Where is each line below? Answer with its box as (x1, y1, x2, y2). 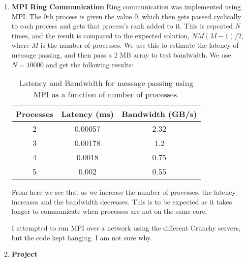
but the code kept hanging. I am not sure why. (11, 232, 152, 242)
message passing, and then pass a (11, 49, 112, 59)
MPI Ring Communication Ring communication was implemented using (11, 1, 241, 11)
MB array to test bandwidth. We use (120, 49, 231, 59)
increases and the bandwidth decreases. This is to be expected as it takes (11, 196, 232, 206)
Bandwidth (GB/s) (122, 108, 197, 120)
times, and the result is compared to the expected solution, (11, 30, 190, 40)
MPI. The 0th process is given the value (11, 11, 132, 21)
